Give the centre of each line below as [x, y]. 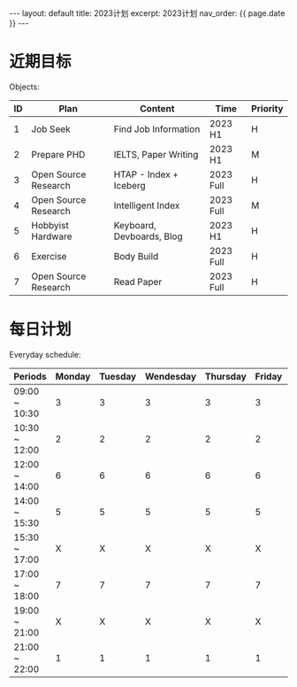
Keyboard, [135, 225]
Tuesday [118, 376]
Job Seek [51, 128]
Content [157, 108]
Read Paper [138, 282]
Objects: [24, 87]
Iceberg [129, 185]
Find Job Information [157, 128]
